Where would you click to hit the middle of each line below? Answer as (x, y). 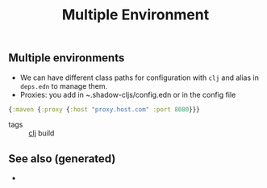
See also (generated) (62, 159)
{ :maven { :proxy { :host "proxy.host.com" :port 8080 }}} (104, 109)
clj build (42, 133)
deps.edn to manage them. (64, 86)
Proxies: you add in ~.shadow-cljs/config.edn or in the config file (128, 94)
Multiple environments (67, 58)
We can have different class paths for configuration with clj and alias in (140, 77)
